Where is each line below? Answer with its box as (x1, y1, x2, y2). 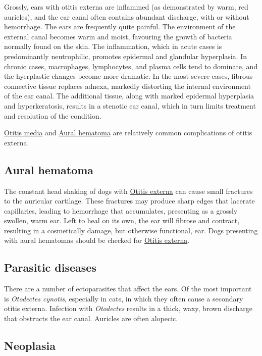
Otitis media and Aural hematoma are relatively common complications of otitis (4, 127, 252, 138)
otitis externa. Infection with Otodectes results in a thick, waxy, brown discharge (4, 303, 253, 314)
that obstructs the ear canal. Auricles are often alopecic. (4, 313, 178, 324)
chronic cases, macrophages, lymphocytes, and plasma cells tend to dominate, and (4, 61, 258, 71)
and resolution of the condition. (4, 110, 101, 121)
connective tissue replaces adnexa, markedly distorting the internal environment (4, 80, 251, 91)
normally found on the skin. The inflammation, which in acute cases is (4, 41, 222, 52)
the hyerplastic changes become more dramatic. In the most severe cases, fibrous (4, 71, 253, 81)
